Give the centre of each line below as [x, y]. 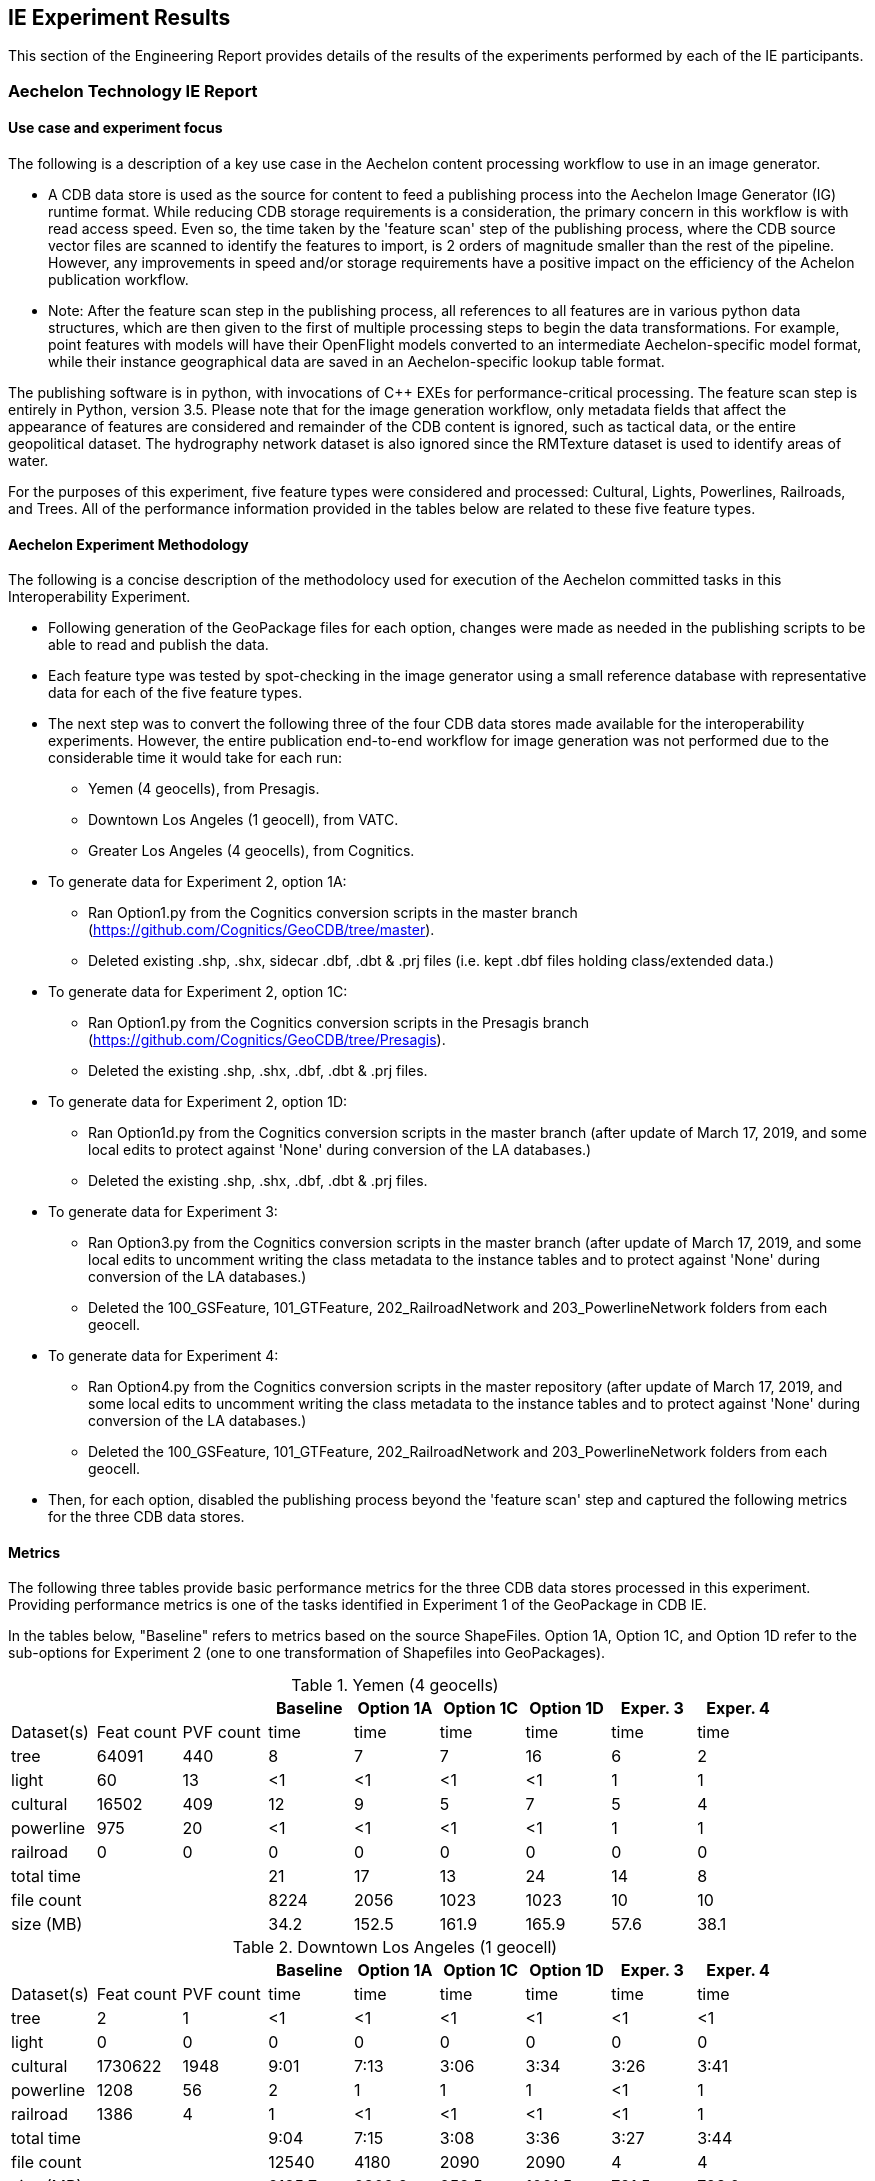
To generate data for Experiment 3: [163, 1212]
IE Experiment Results [119, 17]
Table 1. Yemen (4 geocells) [395, 1685]
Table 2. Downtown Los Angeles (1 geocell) [395, 1947]
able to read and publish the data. [158, 645]
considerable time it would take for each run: [195, 758]
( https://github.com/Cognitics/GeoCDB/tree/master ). [261, 930]
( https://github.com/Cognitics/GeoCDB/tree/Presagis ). [267, 1040]
